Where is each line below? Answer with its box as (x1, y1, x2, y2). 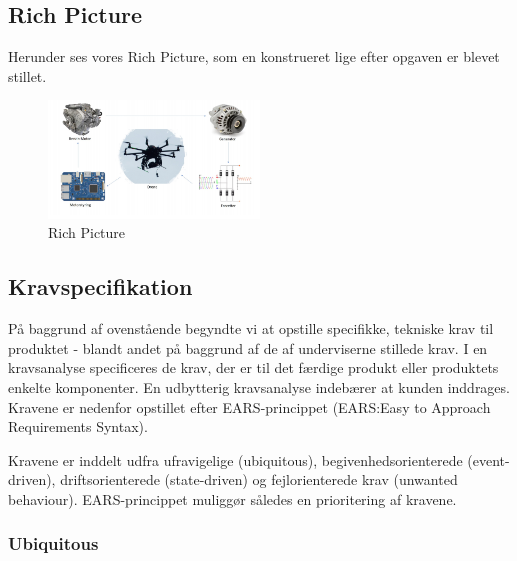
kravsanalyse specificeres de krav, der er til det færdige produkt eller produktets (8, 357, 499, 378)
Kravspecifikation (8, 271, 193, 302)
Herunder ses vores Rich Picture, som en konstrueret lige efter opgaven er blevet (8, 46, 500, 67)
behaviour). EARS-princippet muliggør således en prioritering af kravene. (8, 488, 457, 509)
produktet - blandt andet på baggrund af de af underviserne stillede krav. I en (8, 337, 488, 358)
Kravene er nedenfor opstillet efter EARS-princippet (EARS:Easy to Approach (8, 396, 491, 417)
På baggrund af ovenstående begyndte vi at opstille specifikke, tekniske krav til (8, 318, 494, 339)
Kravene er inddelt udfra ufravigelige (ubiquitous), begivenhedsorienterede (8, 449, 463, 470)
